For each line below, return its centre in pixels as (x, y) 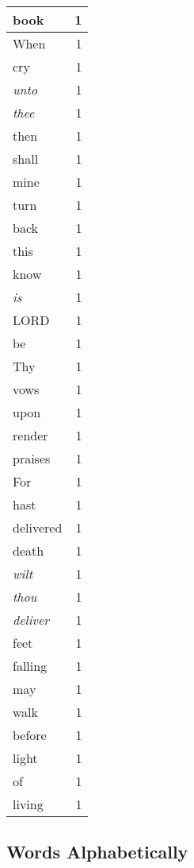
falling (30, 666)
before (30, 735)
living (28, 804)
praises (32, 458)
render (30, 435)
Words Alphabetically (97, 852)
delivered (38, 527)
